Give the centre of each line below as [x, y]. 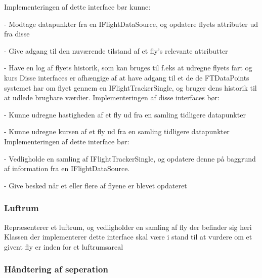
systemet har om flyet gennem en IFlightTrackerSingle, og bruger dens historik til [130, 87]
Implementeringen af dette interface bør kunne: [77, 7]
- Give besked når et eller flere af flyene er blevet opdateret [96, 185]
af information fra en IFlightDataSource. [67, 168]
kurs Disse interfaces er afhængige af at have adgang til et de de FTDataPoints [127, 77]
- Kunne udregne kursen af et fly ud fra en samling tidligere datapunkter [117, 131]
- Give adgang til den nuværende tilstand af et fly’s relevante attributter [116, 50]
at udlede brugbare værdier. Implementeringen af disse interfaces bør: [112, 97]
